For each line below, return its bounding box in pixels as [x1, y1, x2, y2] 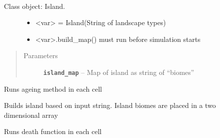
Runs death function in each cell [4, 126, 102, 137]
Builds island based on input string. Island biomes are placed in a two [4, 100, 216, 110]
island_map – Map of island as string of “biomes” [43, 67, 194, 77]
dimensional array [4, 109, 58, 120]
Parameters [23, 50, 58, 61]
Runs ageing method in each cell [4, 83, 102, 94]
